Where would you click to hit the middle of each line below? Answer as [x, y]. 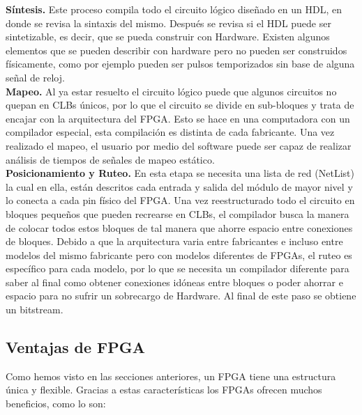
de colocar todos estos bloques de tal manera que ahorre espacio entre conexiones [179, 227]
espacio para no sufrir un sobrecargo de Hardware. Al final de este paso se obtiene [181, 296]
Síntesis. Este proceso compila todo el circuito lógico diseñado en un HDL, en [174, 9]
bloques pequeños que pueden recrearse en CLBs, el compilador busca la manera [178, 213]
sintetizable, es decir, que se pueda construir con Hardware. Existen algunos [168, 37]
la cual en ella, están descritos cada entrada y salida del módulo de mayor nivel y [179, 186]
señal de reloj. [35, 77]
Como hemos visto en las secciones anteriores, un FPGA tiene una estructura [171, 376]
